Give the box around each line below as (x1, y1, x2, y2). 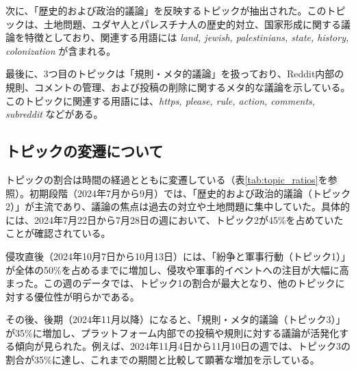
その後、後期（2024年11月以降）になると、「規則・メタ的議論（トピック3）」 (5, 312, 346, 327)
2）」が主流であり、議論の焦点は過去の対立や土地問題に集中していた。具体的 (5, 199, 350, 214)
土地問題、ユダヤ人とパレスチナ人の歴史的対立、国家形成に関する (43, 16, 341, 31)
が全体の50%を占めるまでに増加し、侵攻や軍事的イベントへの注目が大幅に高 (5, 262, 349, 277)
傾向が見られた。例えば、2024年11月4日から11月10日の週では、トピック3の (14, 339, 351, 353)
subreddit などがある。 (5, 107, 103, 121)
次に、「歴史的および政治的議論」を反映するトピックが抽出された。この (5, 3, 327, 17)
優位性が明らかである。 (34, 289, 140, 303)
